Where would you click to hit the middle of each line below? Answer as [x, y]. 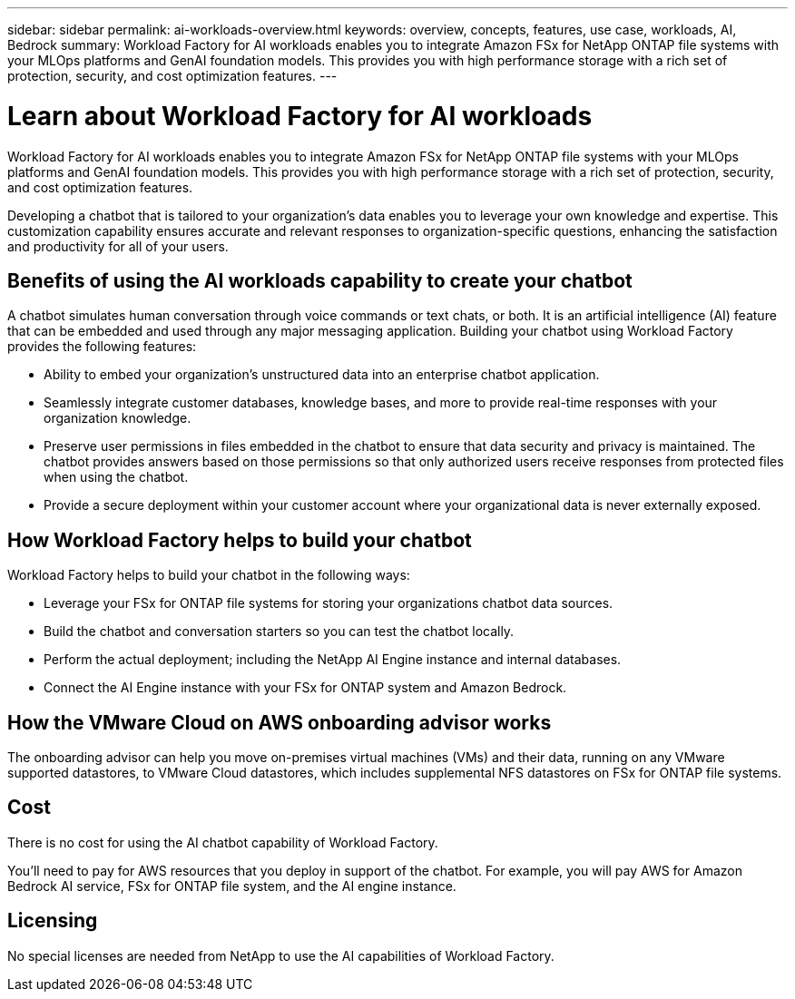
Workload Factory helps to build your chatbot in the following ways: [209, 575]
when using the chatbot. [116, 477]
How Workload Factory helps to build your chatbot [240, 540]
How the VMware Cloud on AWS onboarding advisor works [280, 722]
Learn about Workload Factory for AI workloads [300, 116]
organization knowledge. [118, 418]
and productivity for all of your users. [118, 246]
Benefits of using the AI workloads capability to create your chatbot [320, 280]
